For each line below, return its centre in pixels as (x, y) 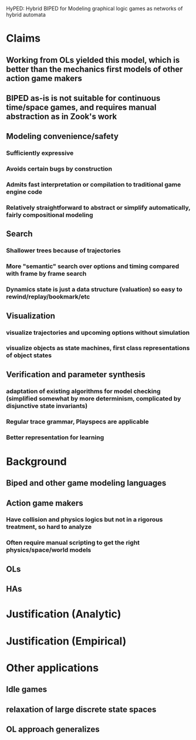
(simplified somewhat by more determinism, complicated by (94, 398)
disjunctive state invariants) (47, 406)
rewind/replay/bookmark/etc (48, 297)
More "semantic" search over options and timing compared (93, 266)
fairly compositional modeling (50, 215)
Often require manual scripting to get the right (73, 543)
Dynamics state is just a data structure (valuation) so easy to (94, 290)
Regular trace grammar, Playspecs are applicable (77, 422)
